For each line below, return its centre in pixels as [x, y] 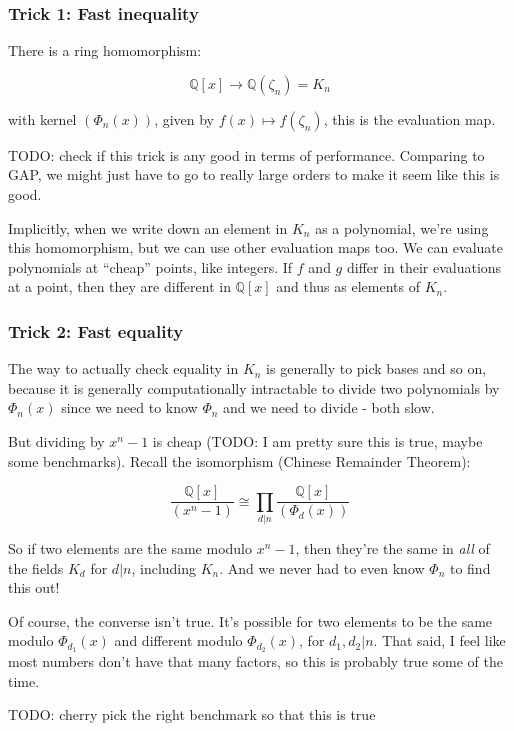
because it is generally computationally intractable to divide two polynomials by [254, 387]
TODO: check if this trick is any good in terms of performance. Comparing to [246, 154]
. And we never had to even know [322, 567]
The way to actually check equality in [123, 368]
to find [470, 567]
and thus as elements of [348, 286]
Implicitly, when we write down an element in [148, 227]
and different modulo [178, 640]
